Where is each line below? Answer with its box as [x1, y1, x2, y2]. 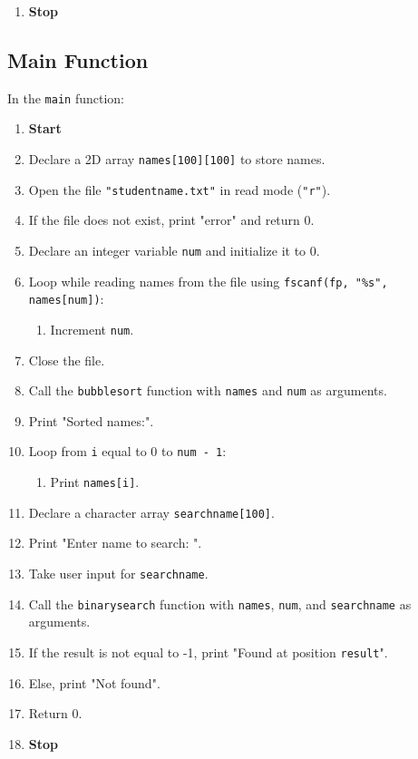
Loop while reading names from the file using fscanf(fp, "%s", [28, 271, 388, 290]
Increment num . [50, 319, 134, 338]
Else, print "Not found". [28, 673, 160, 692]
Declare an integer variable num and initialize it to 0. [28, 240, 320, 259]
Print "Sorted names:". [28, 411, 154, 430]
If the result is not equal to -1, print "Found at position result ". [28, 642, 388, 661]
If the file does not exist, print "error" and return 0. [28, 210, 315, 229]
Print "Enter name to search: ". [28, 533, 202, 552]
